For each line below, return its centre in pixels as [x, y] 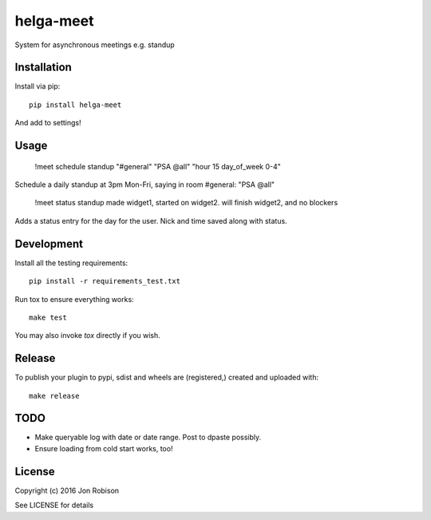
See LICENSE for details [54, 505]
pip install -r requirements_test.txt [105, 281]
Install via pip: [38, 86]
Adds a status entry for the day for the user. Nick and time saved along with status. [151, 220]
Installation [43, 67]
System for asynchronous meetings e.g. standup [95, 45]
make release [54, 396]
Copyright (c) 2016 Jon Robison [67, 490]
